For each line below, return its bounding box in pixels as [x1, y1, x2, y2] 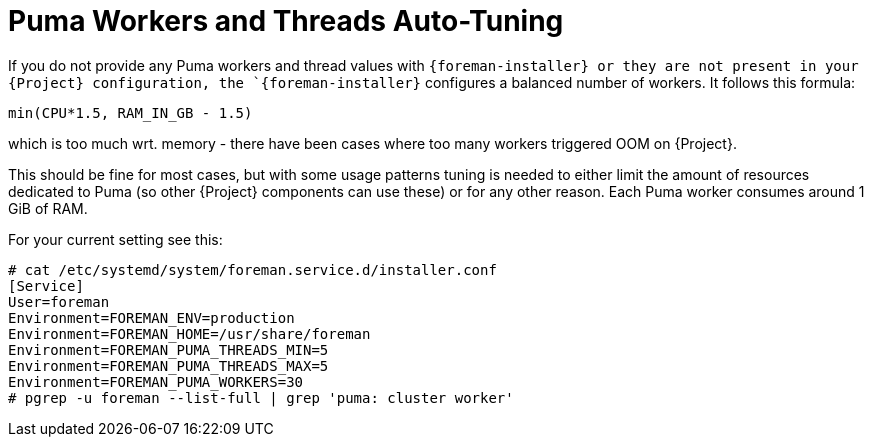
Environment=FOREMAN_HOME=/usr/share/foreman [8, 325, 371, 342]
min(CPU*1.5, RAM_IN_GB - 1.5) [8, 104, 253, 121]
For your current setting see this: [8, 230, 223, 248]
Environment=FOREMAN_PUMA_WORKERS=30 [8, 373, 304, 390]
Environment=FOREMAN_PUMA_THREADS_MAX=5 [8, 357, 329, 374]
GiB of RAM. [8, 199, 88, 217]
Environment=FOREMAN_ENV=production [8, 309, 295, 326]
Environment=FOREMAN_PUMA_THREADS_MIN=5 [8, 341, 329, 358]
